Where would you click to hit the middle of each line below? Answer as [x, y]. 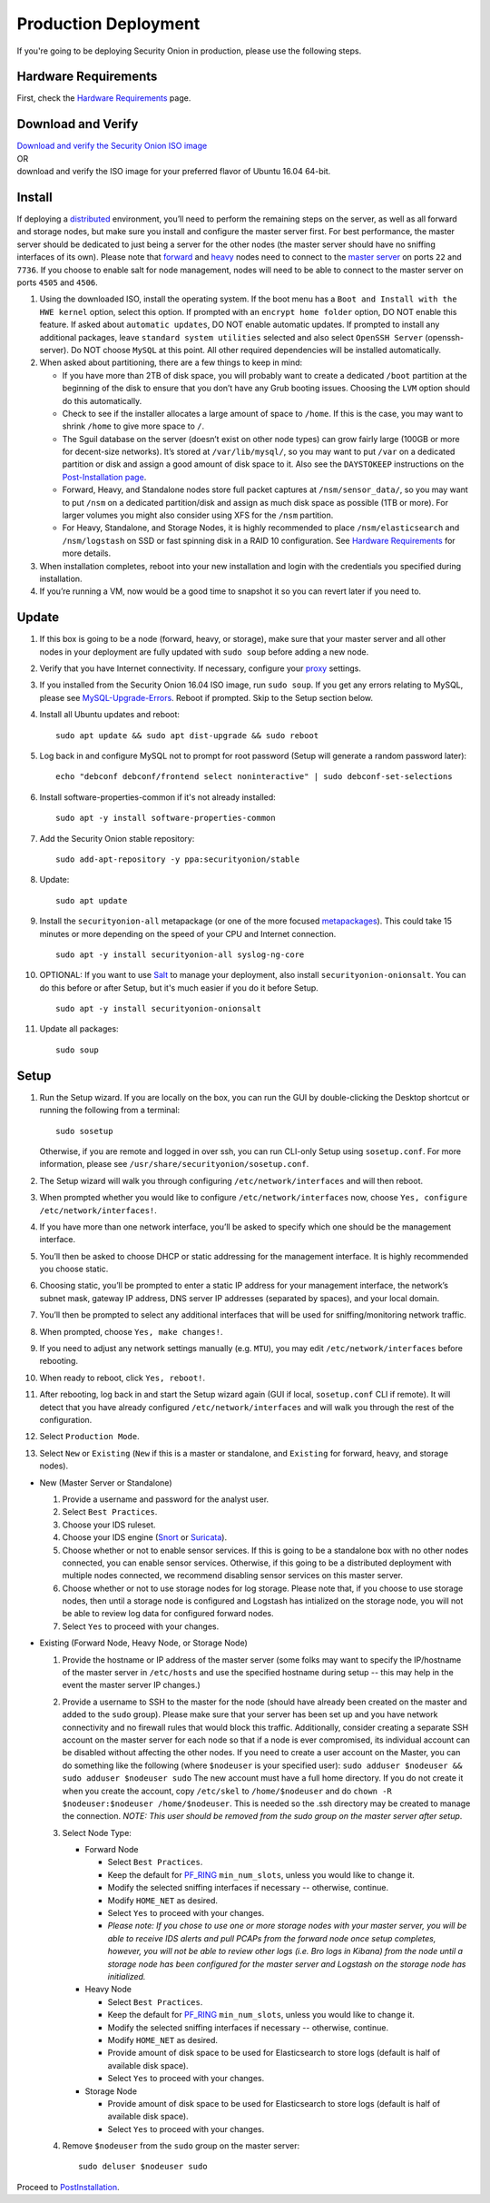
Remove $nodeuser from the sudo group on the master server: [181, 2146]
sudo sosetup [84, 1131]
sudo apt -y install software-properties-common [166, 818]
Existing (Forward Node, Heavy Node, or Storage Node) [144, 1643]
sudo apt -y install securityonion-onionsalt [159, 1009]
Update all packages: [79, 1029]
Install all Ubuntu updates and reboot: [110, 715]
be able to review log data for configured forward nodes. [168, 1614]
